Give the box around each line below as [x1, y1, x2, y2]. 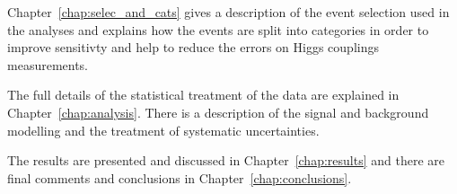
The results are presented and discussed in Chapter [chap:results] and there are [7, 151, 445, 170]
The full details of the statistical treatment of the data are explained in [7, 85, 400, 104]
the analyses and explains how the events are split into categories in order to [7, 20, 429, 39]
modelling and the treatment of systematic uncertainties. [7, 120, 320, 139]
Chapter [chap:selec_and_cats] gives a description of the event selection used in [7, 3, 450, 21]
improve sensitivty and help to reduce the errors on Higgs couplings [7, 38, 379, 57]
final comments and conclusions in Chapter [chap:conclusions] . [7, 168, 352, 187]
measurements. [7, 55, 89, 74]
